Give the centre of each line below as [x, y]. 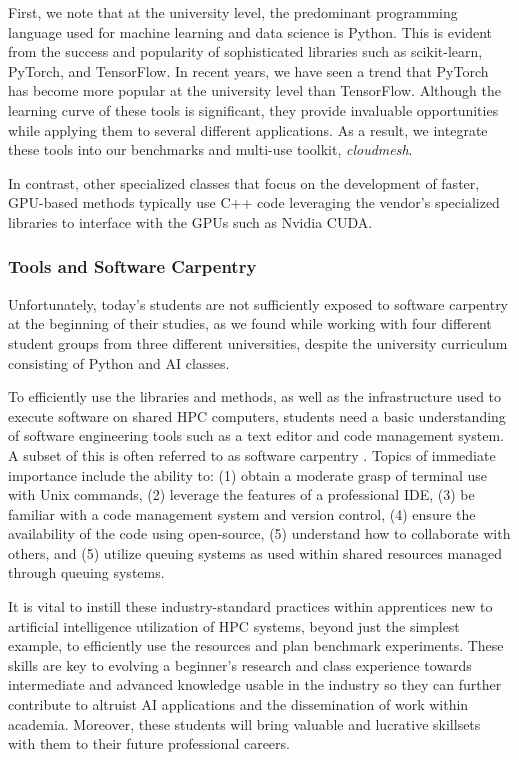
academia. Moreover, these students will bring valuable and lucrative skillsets [244, 723]
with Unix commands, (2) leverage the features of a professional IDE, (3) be [241, 494]
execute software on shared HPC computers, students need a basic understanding [257, 415]
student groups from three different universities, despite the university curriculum [258, 342]
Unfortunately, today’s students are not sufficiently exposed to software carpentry [258, 303]
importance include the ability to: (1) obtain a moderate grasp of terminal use [248, 474]
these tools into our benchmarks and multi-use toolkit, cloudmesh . [210, 149]
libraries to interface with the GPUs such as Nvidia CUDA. [190, 221]
